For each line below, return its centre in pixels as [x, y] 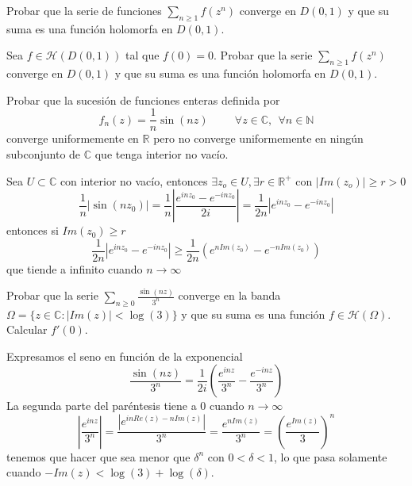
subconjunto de [44, 154]
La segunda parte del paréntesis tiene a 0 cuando [125, 406]
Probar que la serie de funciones [84, 10]
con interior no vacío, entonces [134, 180]
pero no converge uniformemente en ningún [258, 138]
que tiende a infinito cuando [75, 268]
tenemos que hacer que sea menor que [98, 456]
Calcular [27, 329]
